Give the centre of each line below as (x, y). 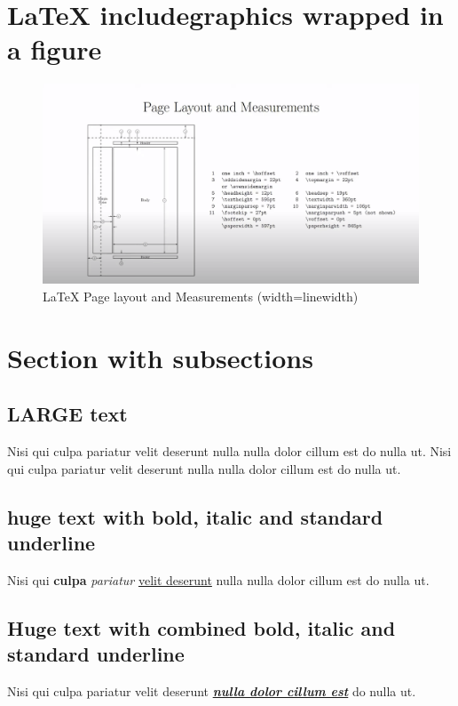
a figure (55, 49)
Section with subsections (160, 357)
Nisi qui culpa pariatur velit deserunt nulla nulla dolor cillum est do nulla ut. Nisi (229, 451)
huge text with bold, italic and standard (195, 516)
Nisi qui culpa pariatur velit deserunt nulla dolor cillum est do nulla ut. (212, 691)
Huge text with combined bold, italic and (201, 627)
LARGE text (67, 414)
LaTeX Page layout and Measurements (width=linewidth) (201, 296)
